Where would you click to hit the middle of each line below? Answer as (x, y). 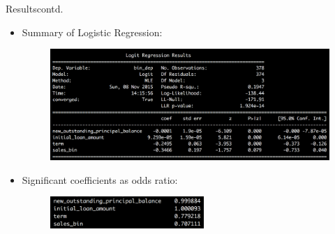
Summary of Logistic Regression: (92, 32)
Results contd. (35, 8)
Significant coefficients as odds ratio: (100, 179)
